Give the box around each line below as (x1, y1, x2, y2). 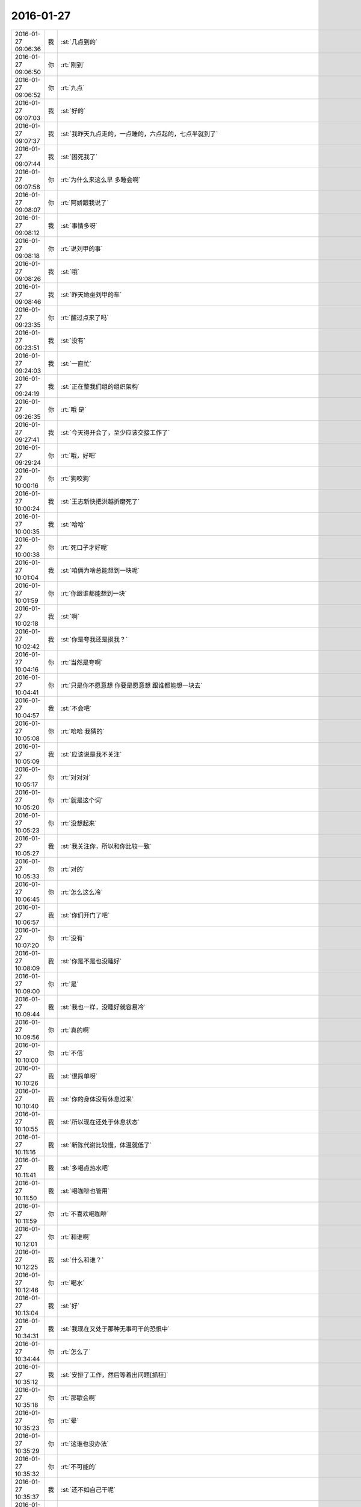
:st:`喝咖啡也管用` (61, 1186, 110, 1195)
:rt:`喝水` (61, 1279, 85, 1287)
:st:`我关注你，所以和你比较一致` (61, 842, 152, 850)
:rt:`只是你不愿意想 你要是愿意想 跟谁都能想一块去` (61, 681, 203, 690)
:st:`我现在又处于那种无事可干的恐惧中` (61, 1324, 170, 1333)
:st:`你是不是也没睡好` (61, 957, 122, 965)
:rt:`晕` (61, 1417, 79, 1425)
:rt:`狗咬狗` (61, 474, 91, 482)
